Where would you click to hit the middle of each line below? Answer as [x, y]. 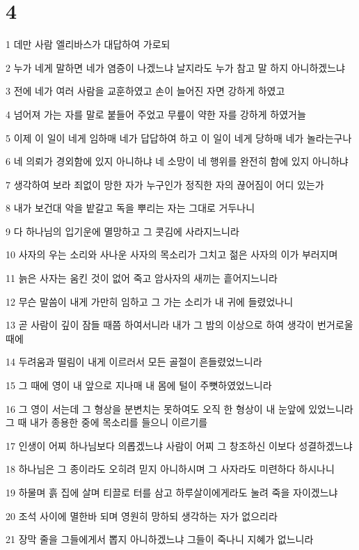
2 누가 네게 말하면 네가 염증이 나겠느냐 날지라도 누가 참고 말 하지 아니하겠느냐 [175, 67]
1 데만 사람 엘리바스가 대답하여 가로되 [88, 44]
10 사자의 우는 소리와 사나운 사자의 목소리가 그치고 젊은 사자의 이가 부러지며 [172, 254]
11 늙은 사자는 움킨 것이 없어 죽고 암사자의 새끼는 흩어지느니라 [142, 278]
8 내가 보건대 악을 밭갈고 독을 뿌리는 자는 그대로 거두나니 [130, 208]
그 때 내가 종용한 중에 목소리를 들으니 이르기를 [107, 422]
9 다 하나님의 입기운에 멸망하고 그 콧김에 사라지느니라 [122, 231]
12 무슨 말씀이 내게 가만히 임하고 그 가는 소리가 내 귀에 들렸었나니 [150, 301]
